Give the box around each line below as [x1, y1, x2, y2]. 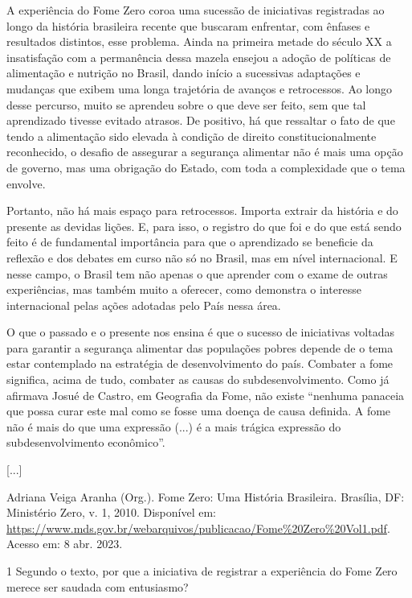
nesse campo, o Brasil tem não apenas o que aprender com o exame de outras [6, 265, 388, 282]
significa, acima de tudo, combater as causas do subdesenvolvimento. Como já [6, 371, 390, 388]
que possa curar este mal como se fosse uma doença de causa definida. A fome [6, 402, 391, 419]
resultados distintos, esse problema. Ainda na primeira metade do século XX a [6, 33, 392, 50]
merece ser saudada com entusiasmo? [6, 578, 189, 595]
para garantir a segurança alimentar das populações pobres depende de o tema [6, 339, 394, 356]
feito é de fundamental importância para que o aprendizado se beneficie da [6, 233, 373, 250]
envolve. [6, 175, 46, 192]
